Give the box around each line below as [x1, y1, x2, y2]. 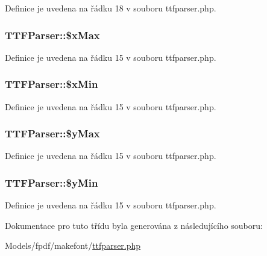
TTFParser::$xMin [5, 76, 98, 92]
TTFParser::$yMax [5, 126, 100, 141]
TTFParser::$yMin [5, 175, 98, 190]
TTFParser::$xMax [5, 27, 100, 42]
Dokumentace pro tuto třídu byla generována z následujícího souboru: [5, 219, 263, 231]
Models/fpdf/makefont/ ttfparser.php [5, 239, 141, 252]
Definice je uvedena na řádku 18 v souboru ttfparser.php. [5, 2, 216, 14]
